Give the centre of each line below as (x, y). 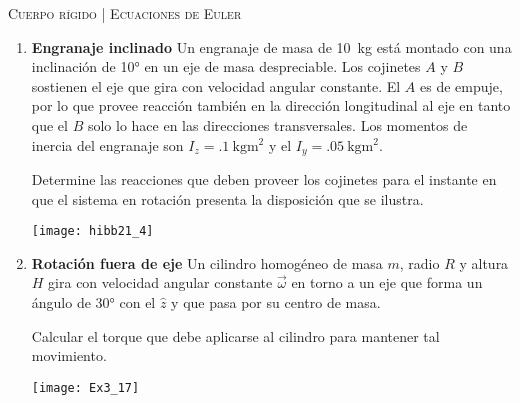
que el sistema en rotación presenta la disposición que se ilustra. (227, 198)
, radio (419, 262)
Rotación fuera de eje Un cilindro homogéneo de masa (207, 262)
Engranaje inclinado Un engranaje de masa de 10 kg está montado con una (271, 46)
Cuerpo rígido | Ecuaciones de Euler (125, 13)
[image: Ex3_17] (85, 387)
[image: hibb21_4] (92, 231)
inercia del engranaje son (107, 144)
